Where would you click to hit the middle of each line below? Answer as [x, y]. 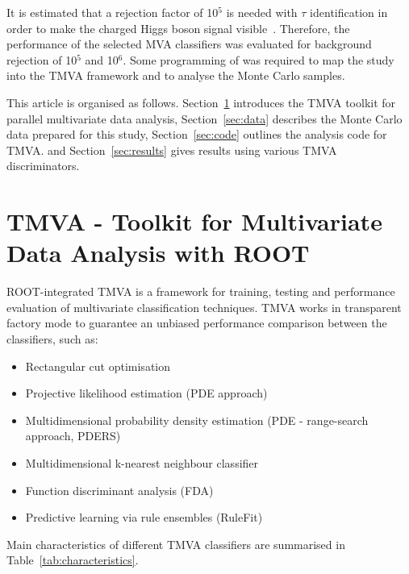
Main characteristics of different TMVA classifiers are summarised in [176, 544]
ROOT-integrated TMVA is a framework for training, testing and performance [201, 291]
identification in [349, 12]
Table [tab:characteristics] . [73, 560]
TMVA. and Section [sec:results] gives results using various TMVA [172, 150]
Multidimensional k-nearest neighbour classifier [142, 463]
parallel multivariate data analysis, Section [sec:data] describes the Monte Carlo [204, 118]
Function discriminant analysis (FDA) [119, 490]
